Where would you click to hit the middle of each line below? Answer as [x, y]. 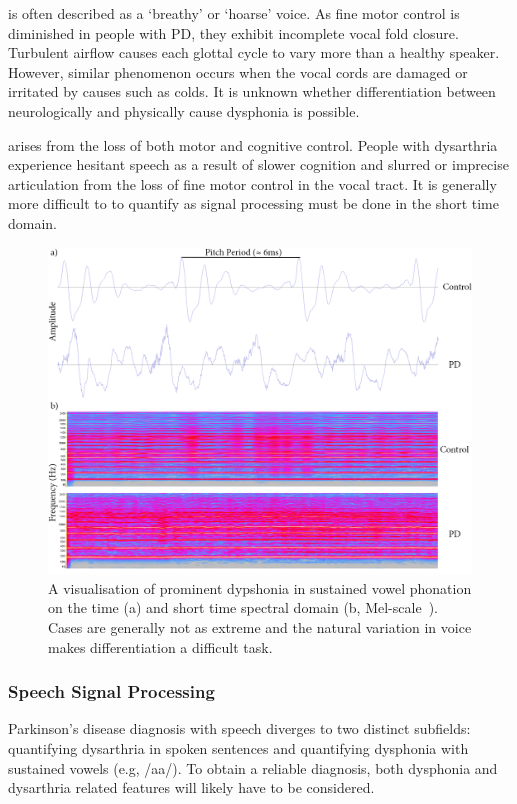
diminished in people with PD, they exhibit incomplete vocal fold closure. [233, 32]
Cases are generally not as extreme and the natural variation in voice [260, 627]
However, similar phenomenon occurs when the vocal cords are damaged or [238, 71]
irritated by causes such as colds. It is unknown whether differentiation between [252, 91]
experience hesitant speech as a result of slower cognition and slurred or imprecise [258, 164]
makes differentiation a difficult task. [160, 646]
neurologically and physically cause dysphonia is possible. [184, 110]
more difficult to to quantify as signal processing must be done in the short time [253, 203]
